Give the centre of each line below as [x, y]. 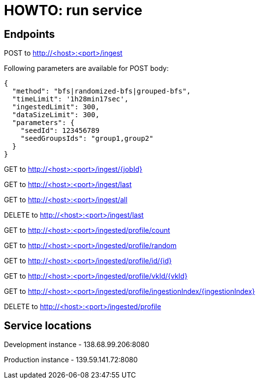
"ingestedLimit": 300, [56, 107]
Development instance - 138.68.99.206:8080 [77, 345]
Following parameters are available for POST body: [86, 68]
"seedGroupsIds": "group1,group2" [87, 139]
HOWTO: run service [73, 10]
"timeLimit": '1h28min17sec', [70, 99]
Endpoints [30, 34]
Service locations [48, 325]
